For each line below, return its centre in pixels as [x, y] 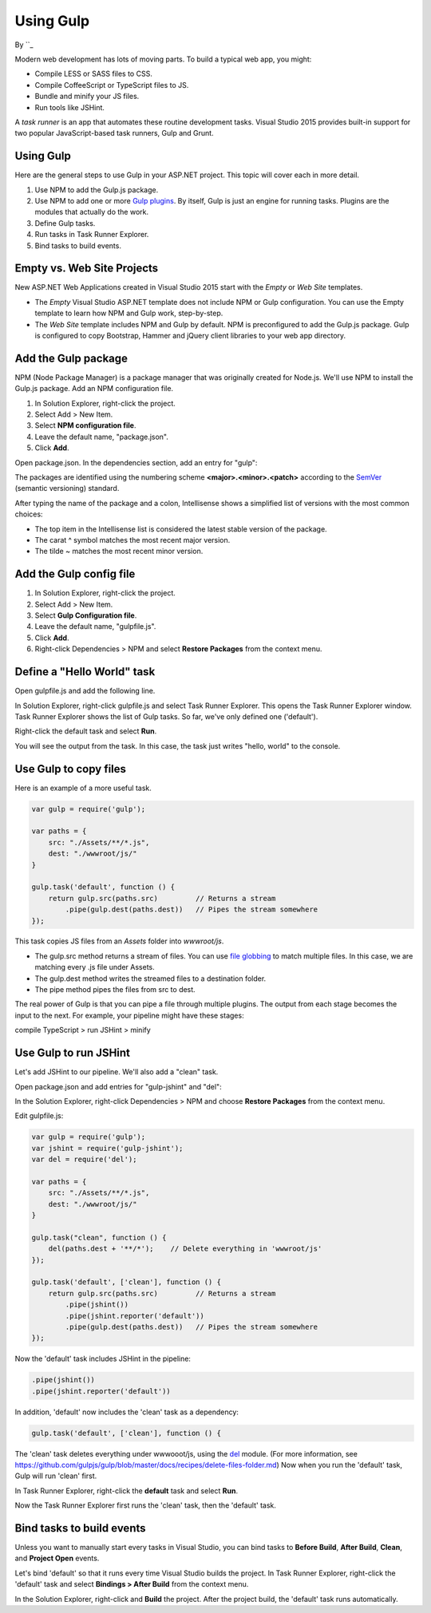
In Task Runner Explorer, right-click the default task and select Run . [127, 1490]
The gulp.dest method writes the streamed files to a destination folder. [150, 978]
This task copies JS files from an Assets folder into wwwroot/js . [119, 941]
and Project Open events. [57, 1558]
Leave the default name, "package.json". [102, 437]
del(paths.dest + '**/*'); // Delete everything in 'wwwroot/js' [185, 1249]
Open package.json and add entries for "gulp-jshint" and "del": [119, 1086]
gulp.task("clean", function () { [99, 1237]
